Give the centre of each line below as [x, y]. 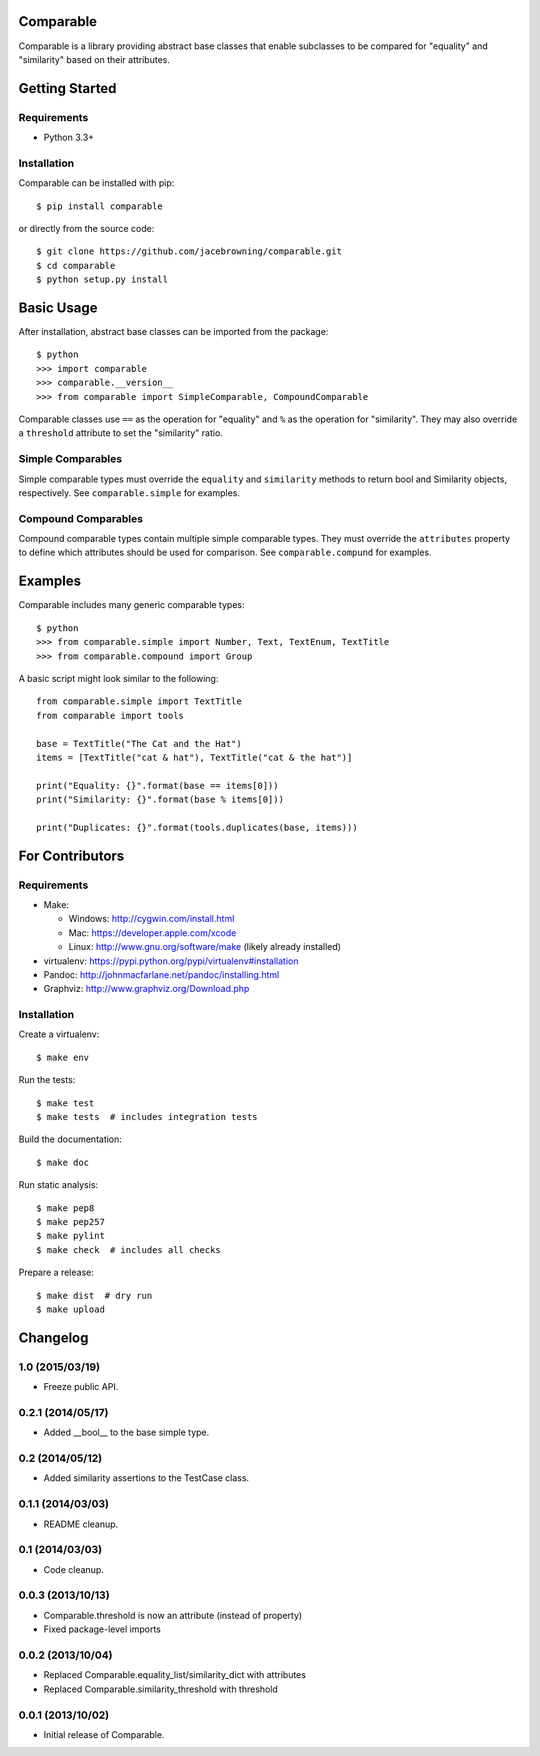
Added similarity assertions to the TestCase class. [146, 1478]
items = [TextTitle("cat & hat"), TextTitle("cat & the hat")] [194, 757]
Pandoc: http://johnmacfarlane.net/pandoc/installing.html [161, 974]
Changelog [53, 1337]
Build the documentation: [70, 1139]
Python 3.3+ [69, 137]
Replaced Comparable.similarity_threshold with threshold [161, 1689]
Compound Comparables [81, 518]
